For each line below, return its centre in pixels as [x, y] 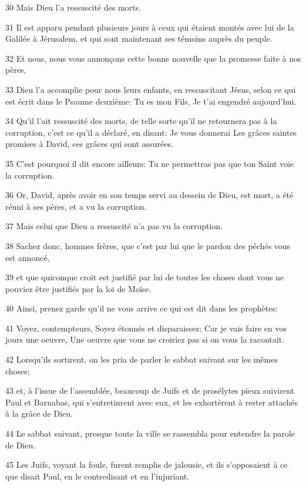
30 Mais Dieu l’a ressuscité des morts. [73, 7]
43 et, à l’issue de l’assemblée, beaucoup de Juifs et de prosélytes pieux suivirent [150, 391]
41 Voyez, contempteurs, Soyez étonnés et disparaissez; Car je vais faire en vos [146, 328]
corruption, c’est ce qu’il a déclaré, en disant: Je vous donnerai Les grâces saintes [151, 132]
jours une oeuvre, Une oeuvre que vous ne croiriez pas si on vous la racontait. [145, 339]
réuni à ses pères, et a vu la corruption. [76, 206]
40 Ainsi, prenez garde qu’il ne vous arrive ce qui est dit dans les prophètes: [142, 308]
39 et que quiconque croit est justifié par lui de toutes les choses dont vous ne [145, 277]
